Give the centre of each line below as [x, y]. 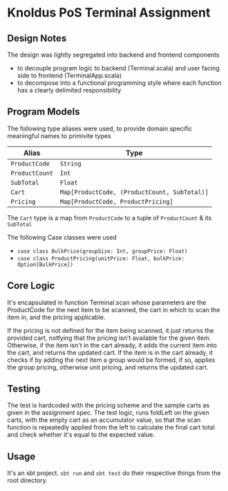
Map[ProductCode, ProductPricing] [117, 201]
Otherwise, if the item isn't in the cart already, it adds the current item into [112, 345]
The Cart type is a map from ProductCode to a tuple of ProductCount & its [110, 218]
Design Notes [37, 38]
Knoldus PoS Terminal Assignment [109, 13]
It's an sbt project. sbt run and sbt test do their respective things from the [114, 473]
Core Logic [31, 286]
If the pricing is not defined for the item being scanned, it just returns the [111, 330]
